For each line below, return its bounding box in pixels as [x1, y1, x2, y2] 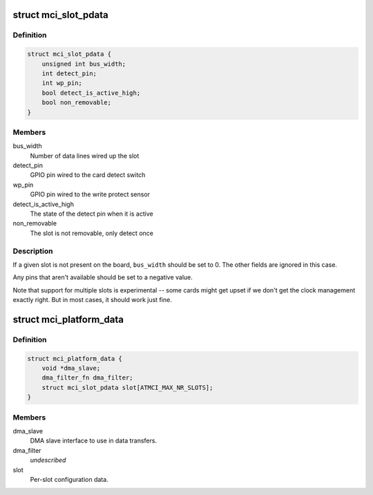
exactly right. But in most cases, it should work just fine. [12, 296, 172, 304]
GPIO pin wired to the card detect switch [30, 171, 146, 179]
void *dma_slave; [41, 364, 101, 373]
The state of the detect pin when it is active [30, 209, 153, 218]
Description [12, 246, 53, 256]
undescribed [30, 456, 66, 465]
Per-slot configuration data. [30, 475, 108, 483]
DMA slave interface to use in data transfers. [30, 436, 157, 445]
